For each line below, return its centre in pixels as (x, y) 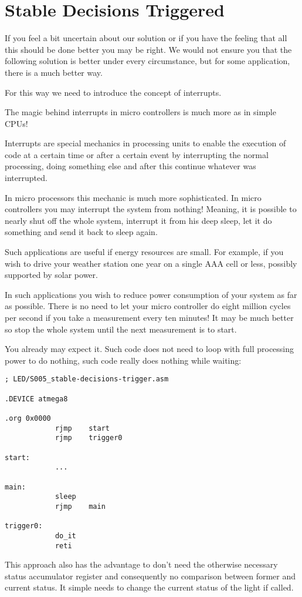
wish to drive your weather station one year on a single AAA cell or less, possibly (151, 263)
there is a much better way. (54, 72)
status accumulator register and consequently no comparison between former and (150, 576)
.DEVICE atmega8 (36, 399)
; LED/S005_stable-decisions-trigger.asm (87, 379)
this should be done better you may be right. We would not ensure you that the (148, 49)
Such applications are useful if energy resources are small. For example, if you (144, 252)
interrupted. (26, 178)
